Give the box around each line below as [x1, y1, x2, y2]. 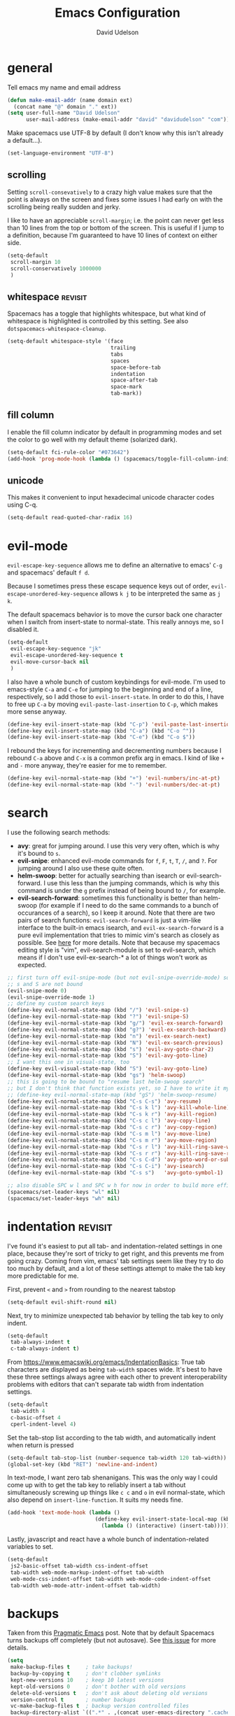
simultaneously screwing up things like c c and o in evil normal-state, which [7, 1489, 225, 1497]
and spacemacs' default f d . [7, 568, 90, 577]
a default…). [7, 136, 43, 145]
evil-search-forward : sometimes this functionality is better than [17, 894, 203, 902]
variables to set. [7, 1542, 54, 1551]
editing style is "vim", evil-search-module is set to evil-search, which [17, 945, 216, 954]
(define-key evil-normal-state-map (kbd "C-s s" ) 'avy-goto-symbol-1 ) [7, 1169, 224, 1176]
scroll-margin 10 [10, 258, 61, 265]
